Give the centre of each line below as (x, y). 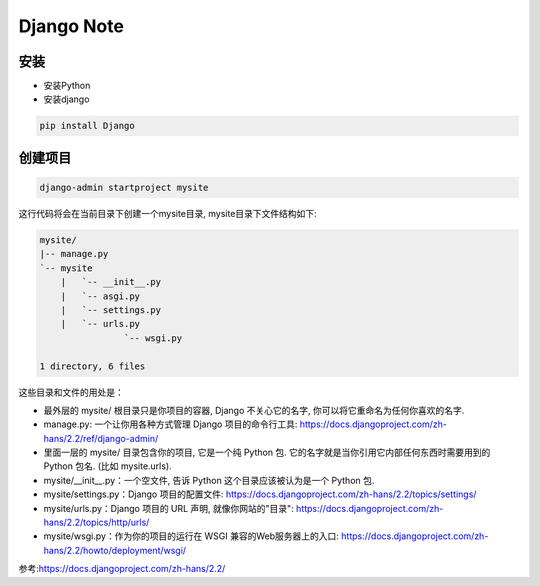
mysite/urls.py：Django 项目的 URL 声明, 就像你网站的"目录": (168, 508)
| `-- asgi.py (100, 296)
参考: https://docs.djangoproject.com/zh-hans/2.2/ (122, 569)
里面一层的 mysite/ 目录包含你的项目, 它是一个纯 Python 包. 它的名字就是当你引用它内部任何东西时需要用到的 (267, 452)
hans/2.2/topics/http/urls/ (96, 522)
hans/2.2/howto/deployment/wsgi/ (115, 550)
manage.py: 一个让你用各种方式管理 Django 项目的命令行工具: (170, 424)
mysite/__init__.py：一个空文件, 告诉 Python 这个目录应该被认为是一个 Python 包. (209, 480)
